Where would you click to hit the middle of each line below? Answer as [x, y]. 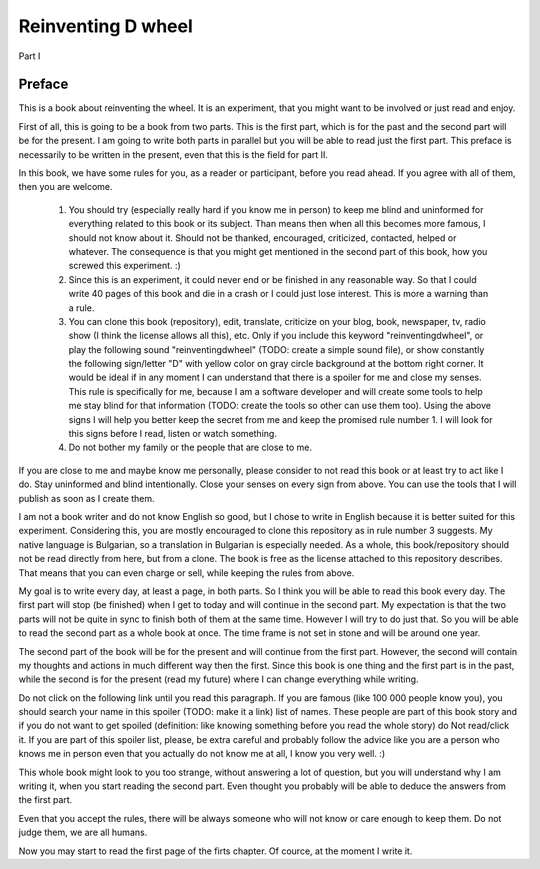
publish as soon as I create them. [86, 498]
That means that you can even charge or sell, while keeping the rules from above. [186, 572]
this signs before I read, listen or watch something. [172, 434]
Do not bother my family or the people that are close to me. [190, 447]
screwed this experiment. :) [125, 266]
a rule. [81, 307]
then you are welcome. [66, 187]
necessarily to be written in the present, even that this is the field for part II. [173, 154]
